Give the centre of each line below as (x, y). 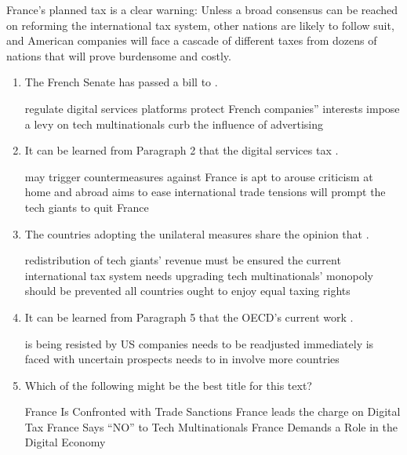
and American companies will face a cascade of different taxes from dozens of (192, 40)
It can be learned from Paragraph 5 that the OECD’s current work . (189, 317)
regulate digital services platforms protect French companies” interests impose (212, 108)
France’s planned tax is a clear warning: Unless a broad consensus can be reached (202, 9)
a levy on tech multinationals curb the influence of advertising (174, 124)
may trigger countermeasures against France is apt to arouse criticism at (199, 176)
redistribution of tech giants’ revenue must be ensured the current (183, 260)
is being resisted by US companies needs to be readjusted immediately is (199, 343)
